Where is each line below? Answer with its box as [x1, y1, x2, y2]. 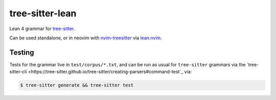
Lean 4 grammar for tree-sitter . [9, 26, 75, 32]
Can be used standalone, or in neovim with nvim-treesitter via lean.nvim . [9, 35, 162, 41]
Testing [9, 48, 34, 57]
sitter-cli [9, 69, 27, 75]
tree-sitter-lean [9, 8, 77, 19]
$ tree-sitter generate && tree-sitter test [20, 82, 134, 88]
